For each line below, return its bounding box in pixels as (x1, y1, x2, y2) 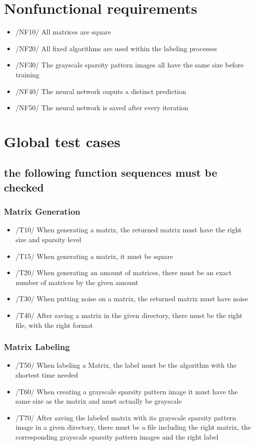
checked (4, 179, 44, 194)
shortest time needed (15, 370, 78, 380)
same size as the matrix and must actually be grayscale (15, 396, 182, 406)
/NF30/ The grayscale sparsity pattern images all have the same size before (15, 60, 244, 70)
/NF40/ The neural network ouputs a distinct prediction (15, 86, 186, 96)
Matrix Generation (4, 205, 81, 218)
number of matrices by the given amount (15, 277, 139, 287)
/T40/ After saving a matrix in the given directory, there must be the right (15, 310, 243, 320)
